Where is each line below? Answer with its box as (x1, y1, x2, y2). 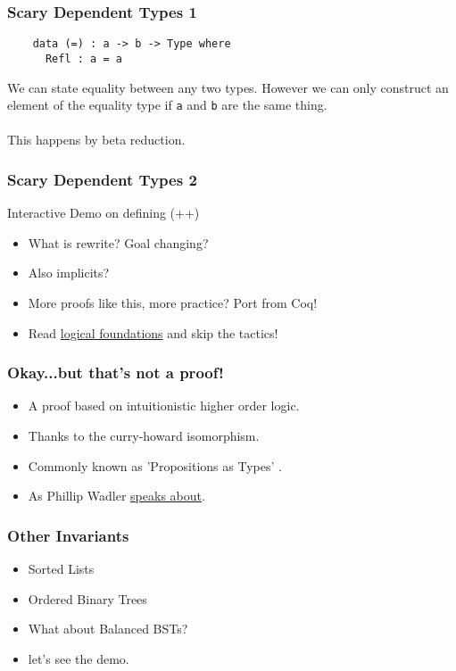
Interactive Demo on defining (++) (7, 203, 200, 222)
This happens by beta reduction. (7, 130, 186, 149)
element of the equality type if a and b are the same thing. (7, 95, 327, 114)
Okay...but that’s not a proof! (7, 361, 224, 384)
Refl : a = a (45, 52, 122, 65)
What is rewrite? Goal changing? (28, 233, 209, 252)
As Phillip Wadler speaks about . (28, 486, 205, 505)
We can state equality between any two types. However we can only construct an (7, 78, 449, 96)
